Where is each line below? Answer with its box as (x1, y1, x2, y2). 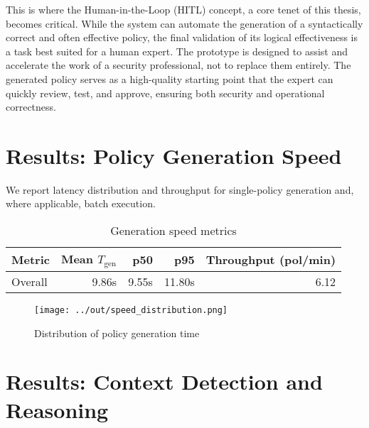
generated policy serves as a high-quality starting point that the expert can (6, 71, 333, 86)
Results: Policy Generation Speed (6, 141, 342, 170)
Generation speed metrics (110, 222, 237, 239)
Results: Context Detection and (6, 367, 323, 396)
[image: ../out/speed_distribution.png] (34, 305, 228, 315)
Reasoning (6, 395, 109, 424)
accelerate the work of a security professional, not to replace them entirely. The (6, 57, 351, 72)
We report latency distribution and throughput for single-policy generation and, (6, 182, 354, 197)
